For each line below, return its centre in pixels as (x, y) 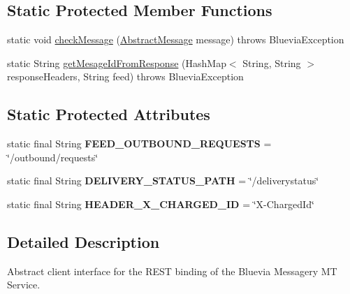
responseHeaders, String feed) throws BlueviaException (125, 76)
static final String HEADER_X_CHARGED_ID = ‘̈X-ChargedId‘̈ (161, 204)
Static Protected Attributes (109, 114)
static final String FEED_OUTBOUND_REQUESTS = (139, 144)
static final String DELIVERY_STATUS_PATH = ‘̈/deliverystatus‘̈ (163, 181)
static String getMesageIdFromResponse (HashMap (117, 63)
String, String (272, 63)
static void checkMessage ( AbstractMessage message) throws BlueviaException (176, 39)
